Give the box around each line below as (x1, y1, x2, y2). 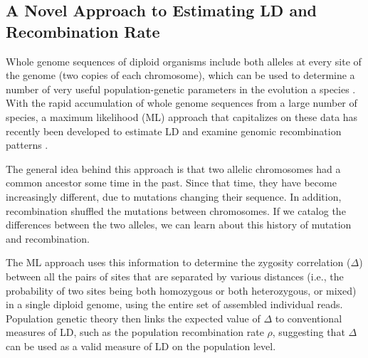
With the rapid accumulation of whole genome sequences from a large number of (6, 95, 357, 110)
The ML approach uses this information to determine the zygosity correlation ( (6, 255, 351, 270)
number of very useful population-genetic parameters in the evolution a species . (6, 81, 356, 96)
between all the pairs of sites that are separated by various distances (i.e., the (6, 268, 344, 283)
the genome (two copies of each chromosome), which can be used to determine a (6, 68, 355, 83)
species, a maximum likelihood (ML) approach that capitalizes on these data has (6, 109, 358, 124)
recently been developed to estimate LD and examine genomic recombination (6, 123, 342, 138)
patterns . (6, 137, 48, 152)
